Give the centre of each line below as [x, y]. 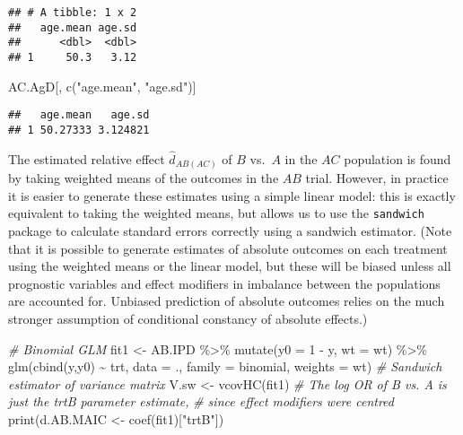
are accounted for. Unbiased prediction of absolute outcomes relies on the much [227, 301]
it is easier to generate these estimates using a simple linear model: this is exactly [232, 195]
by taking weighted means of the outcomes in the [144, 178]
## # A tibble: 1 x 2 [73, 13]
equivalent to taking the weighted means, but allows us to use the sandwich [216, 213]
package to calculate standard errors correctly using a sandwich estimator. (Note [230, 231]
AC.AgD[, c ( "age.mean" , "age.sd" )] [102, 86]
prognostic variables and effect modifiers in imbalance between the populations [224, 283]
